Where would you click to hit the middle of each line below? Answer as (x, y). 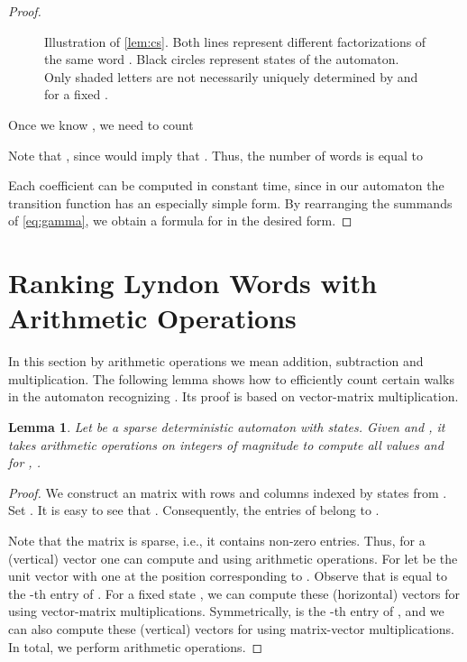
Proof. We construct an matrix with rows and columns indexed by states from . (228, 492)
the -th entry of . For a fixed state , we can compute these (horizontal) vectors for (234, 593)
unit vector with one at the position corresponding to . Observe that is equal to (228, 576)
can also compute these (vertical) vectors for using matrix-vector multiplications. (231, 628)
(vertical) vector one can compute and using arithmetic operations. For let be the (233, 558)
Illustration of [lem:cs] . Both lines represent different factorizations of (235, 41)
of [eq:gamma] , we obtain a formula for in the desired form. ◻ (180, 221)
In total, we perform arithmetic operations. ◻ (136, 646)
